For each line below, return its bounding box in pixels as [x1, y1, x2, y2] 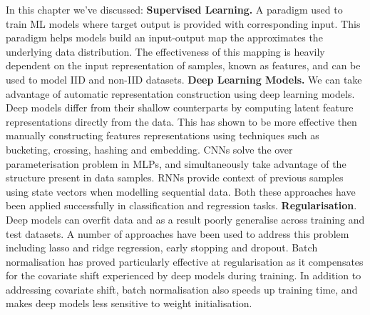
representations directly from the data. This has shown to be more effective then [6, 114, 357, 129]
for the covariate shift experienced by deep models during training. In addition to [6, 268, 361, 283]
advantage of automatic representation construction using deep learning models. [6, 86, 355, 101]
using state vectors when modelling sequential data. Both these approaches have [6, 184, 356, 199]
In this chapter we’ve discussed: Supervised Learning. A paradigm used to [6, 2, 343, 16]
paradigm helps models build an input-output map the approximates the [6, 30, 323, 45]
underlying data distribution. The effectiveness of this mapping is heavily [6, 44, 325, 59]
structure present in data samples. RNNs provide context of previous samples [6, 170, 344, 185]
